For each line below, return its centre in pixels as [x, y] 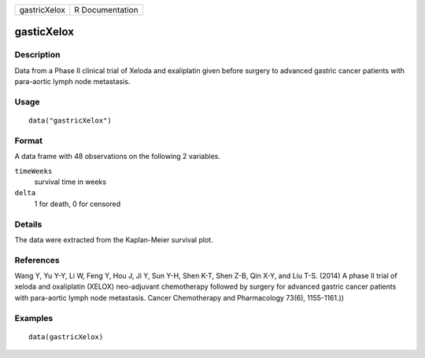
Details [28, 224]
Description [37, 55]
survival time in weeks [70, 182]
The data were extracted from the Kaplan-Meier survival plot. [114, 239]
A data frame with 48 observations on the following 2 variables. [117, 157]
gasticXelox [44, 32]
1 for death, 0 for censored [78, 204]
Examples [34, 318]
